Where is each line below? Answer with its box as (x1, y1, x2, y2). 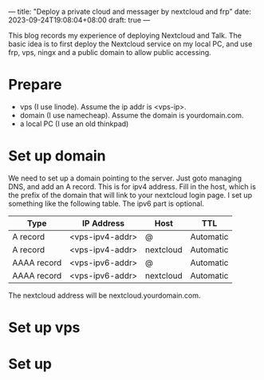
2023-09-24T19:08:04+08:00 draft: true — (8, 15, 151, 25)
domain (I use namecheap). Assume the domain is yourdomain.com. (19, 110, 244, 120)
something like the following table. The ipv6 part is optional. (8, 199, 205, 208)
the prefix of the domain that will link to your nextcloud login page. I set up (8, 190, 253, 200)
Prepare (8, 76, 62, 94)
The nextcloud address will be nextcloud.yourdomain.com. (8, 291, 201, 300)
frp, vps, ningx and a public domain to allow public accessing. (8, 48, 211, 57)
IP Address (82, 217, 125, 228)
